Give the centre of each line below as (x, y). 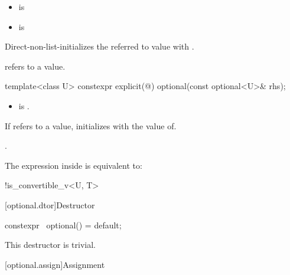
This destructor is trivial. (50, 245)
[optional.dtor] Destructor (50, 204)
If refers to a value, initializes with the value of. (91, 125)
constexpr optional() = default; (63, 225)
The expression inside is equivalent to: (74, 165)
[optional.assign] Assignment (55, 264)
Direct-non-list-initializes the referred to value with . (100, 46)
